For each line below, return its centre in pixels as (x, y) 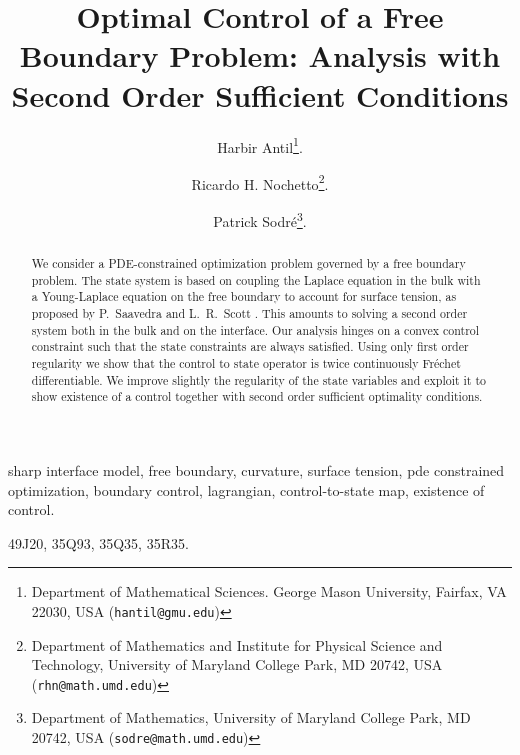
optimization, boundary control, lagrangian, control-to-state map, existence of (246, 489)
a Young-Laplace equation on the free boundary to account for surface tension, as (244, 296)
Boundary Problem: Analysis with (260, 55)
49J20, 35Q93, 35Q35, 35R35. (98, 542)
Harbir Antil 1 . (260, 145)
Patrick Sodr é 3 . (260, 219)
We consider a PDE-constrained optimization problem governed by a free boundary (248, 263)
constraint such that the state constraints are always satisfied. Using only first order (250, 346)
